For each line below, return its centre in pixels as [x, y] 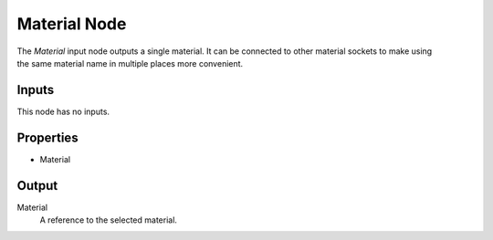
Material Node [72, 24]
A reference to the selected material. [109, 220]
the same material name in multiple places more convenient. [130, 63]
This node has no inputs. [63, 111]
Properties [47, 137]
